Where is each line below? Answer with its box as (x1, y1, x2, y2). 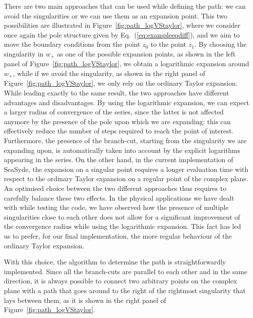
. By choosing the (194, 39, 247, 49)
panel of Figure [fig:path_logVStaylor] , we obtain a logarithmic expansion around (4, 58, 249, 69)
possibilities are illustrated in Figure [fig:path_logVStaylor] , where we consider (4, 20, 241, 30)
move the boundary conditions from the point (4, 39, 140, 49)
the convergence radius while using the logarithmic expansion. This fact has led (4, 221, 241, 231)
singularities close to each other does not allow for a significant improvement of (4, 211, 240, 222)
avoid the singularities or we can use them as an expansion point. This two (4, 10, 228, 20)
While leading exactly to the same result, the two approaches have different (4, 88, 229, 98)
